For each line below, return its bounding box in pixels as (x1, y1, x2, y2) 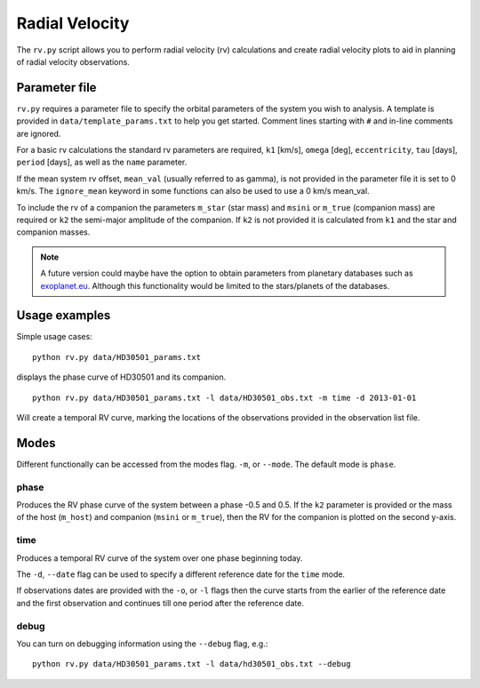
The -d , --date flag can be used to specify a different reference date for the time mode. (16, 569, 346, 580)
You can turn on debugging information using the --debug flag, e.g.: (16, 638, 268, 649)
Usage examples (16, 308, 111, 324)
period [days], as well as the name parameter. (16, 156, 188, 168)
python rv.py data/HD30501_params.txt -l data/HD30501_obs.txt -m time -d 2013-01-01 (32, 392, 417, 403)
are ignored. (16, 128, 61, 139)
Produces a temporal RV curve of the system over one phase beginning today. (16, 552, 303, 564)
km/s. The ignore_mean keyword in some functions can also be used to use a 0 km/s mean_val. (16, 186, 370, 196)
